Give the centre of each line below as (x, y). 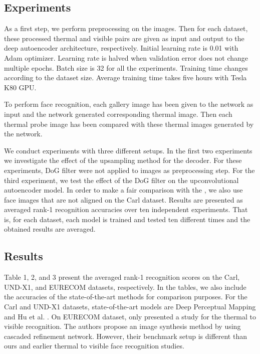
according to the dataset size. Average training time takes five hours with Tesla (125, 77)
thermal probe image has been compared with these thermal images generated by (129, 124)
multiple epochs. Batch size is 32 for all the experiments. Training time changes (126, 67)
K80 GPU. (20, 87)
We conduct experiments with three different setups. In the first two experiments (128, 150)
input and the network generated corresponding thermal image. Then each (118, 114)
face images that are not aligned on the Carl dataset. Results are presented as (123, 199)
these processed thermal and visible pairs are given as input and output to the (124, 38)
